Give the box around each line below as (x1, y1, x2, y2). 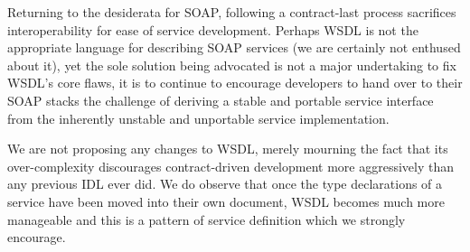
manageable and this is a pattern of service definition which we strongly (7, 210, 406, 229)
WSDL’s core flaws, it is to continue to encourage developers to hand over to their (7, 73, 463, 92)
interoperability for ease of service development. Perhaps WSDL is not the (7, 20, 418, 39)
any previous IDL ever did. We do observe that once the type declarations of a (7, 174, 443, 193)
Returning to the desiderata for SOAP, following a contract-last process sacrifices (7, 3, 456, 21)
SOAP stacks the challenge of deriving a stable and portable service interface (7, 90, 434, 109)
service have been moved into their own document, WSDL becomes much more (7, 191, 445, 210)
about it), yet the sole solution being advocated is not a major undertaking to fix (7, 55, 456, 74)
